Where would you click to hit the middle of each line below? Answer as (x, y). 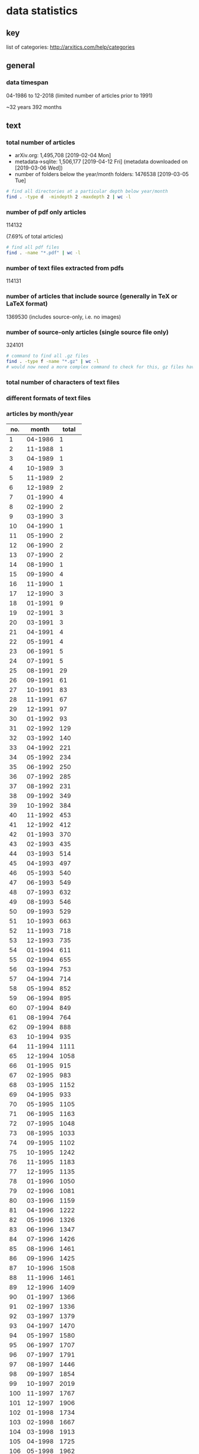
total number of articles (41, 142)
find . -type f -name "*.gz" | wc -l (53, 361)
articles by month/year (40, 414)
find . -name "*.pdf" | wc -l (44, 253)
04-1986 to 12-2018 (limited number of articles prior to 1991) (79, 95)
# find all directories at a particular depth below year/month (87, 192)
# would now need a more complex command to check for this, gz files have (102, 367)
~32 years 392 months (34, 107)
